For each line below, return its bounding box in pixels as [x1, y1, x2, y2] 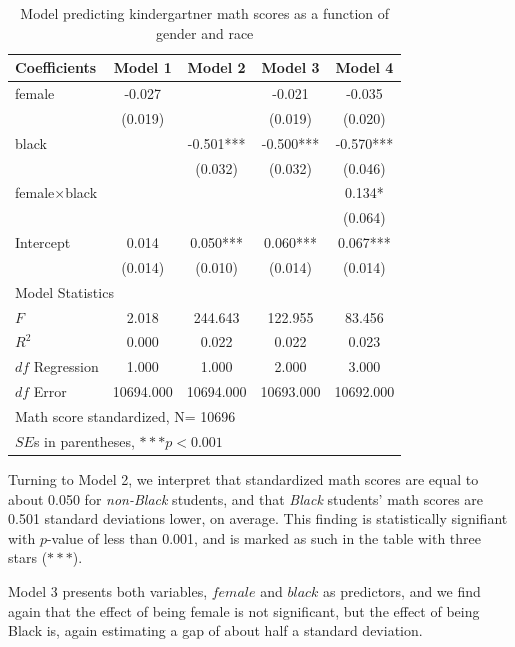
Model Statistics [15, 281, 114, 302]
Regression [33, 356, 99, 377]
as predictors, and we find [323, 580, 481, 601]
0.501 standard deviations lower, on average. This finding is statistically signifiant [8, 508, 508, 529]
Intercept [15, 232, 71, 253]
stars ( [8, 547, 48, 568]
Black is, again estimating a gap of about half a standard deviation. [8, 620, 423, 641]
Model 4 [335, 57, 394, 78]
